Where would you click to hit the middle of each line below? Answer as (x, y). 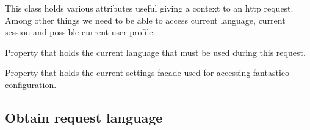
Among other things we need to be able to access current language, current (145, 20)
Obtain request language (84, 117)
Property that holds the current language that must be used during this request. (155, 52)
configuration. (31, 84)
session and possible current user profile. (80, 32)
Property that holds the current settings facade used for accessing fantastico (147, 73)
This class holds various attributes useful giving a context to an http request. (149, 8)
